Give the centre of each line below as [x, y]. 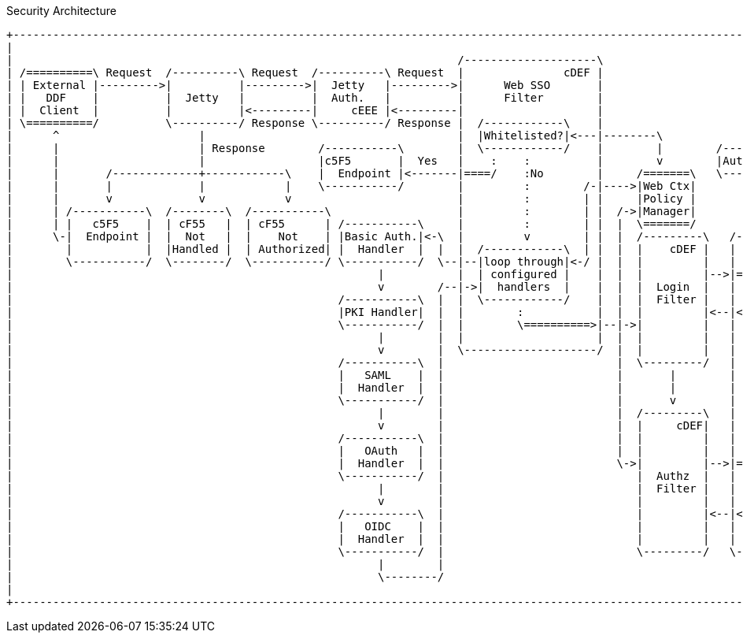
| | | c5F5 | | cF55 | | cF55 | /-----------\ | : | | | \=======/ [351, 224]
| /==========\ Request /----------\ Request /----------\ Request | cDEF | [305, 72]
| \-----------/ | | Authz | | [371, 476]
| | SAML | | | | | [371, 375]
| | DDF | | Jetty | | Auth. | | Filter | [305, 98]
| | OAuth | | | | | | [371, 451]
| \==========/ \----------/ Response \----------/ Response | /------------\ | [305, 123]
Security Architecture [61, 11]
